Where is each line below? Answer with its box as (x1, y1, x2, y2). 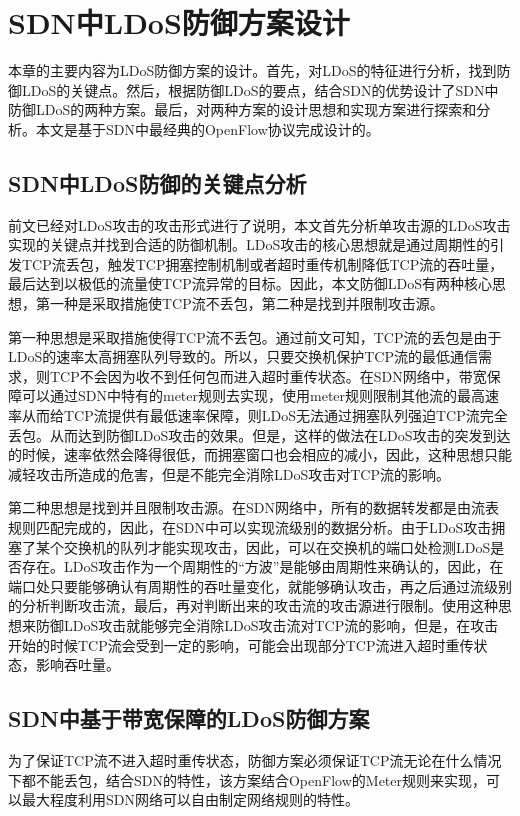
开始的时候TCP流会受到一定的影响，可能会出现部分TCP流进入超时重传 (8, 634, 474, 655)
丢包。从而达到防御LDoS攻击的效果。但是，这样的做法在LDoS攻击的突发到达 (8, 424, 511, 445)
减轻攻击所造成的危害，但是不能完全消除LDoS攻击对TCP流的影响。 (8, 463, 450, 484)
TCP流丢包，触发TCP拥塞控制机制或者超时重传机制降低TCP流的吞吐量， (21, 253, 504, 274)
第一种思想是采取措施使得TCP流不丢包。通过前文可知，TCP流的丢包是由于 (8, 326, 502, 347)
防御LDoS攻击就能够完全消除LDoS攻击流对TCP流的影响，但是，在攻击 (35, 614, 499, 635)
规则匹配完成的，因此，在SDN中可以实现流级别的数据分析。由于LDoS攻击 (8, 517, 492, 538)
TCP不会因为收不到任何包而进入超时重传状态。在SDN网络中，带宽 (49, 365, 487, 386)
